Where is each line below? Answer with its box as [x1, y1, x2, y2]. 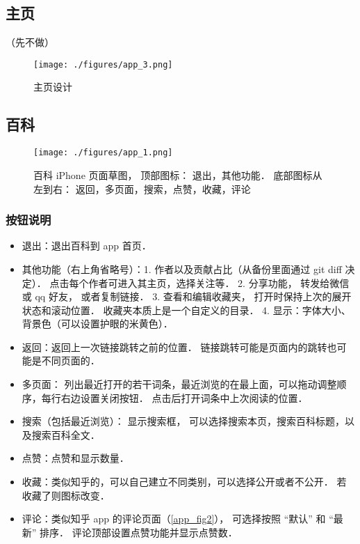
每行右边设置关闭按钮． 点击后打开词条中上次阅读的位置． [41, 390, 308, 405]
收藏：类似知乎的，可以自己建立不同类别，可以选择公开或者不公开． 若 [22, 474, 347, 489]
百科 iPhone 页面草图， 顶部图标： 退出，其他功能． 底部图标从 [33, 167, 322, 182]
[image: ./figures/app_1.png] [33, 148, 173, 158]
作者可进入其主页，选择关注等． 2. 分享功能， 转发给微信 [88, 275, 350, 290]
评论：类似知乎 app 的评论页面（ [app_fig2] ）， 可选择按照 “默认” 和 [22, 511, 326, 526]
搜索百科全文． [31, 427, 100, 442]
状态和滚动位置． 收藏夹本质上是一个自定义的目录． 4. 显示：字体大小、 [22, 302, 351, 317]
